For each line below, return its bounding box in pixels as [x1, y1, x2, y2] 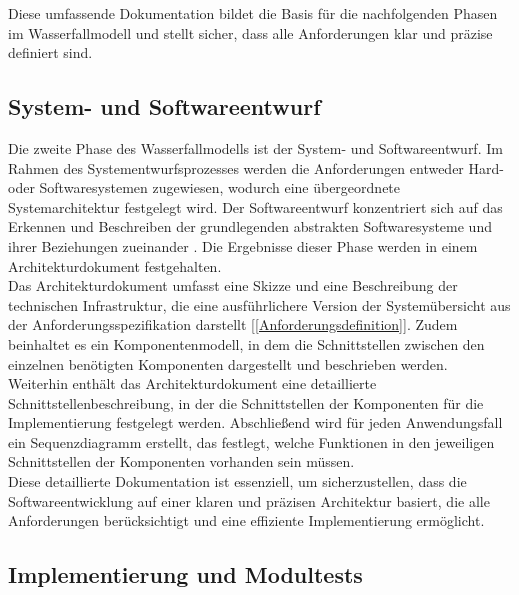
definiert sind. [8, 42, 93, 63]
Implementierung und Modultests [8, 559, 363, 590]
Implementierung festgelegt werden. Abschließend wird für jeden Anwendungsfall [8, 412, 503, 433]
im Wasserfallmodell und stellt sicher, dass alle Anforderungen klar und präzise [8, 22, 493, 43]
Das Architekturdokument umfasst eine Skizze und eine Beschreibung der [8, 275, 458, 296]
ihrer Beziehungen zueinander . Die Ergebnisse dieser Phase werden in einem [8, 235, 478, 256]
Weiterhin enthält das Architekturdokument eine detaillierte [8, 373, 377, 394]
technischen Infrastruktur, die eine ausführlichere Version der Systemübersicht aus [8, 294, 511, 315]
